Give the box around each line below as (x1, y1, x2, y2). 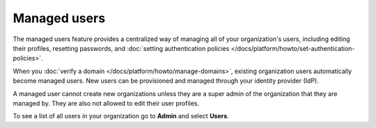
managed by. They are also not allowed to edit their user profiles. (13, 99, 200, 107)
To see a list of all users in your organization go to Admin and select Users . (13, 112, 229, 120)
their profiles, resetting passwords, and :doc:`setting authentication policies (13, 44, 230, 52)
